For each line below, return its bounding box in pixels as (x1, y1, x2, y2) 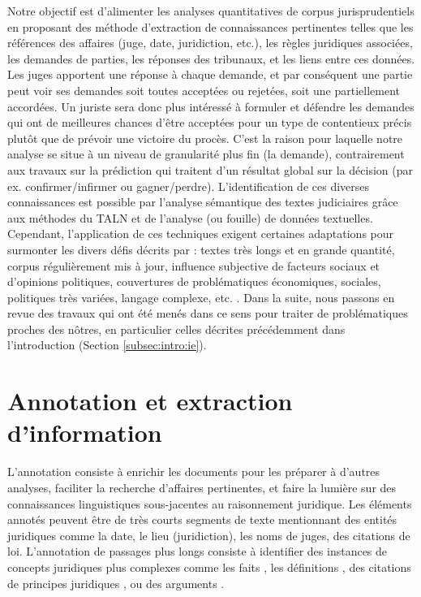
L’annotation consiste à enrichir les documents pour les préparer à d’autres (7, 463, 380, 480)
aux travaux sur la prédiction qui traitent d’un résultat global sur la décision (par (7, 161, 413, 178)
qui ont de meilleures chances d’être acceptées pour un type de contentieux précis (7, 114, 412, 131)
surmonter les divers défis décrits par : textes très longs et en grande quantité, (7, 240, 395, 257)
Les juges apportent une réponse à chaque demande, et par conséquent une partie (7, 66, 413, 83)
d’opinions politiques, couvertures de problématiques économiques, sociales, (7, 273, 381, 290)
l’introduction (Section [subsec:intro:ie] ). (7, 336, 207, 353)
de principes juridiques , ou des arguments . (7, 574, 225, 591)
